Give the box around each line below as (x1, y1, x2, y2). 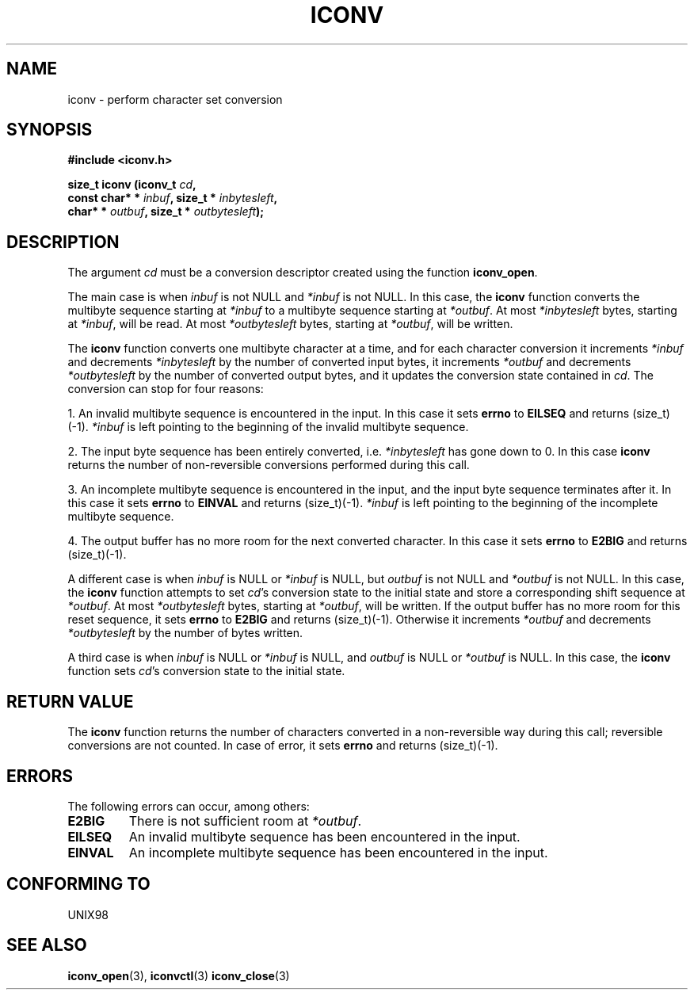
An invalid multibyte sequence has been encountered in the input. (128, 828, 520, 845)
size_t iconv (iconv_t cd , (67, 177, 196, 192)
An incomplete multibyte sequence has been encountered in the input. (128, 844, 548, 861)
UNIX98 (67, 907, 109, 922)
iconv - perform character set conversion (67, 92, 283, 106)
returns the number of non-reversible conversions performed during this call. (67, 458, 470, 472)
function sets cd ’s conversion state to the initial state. (67, 664, 345, 678)
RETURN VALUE (6, 691, 134, 712)
